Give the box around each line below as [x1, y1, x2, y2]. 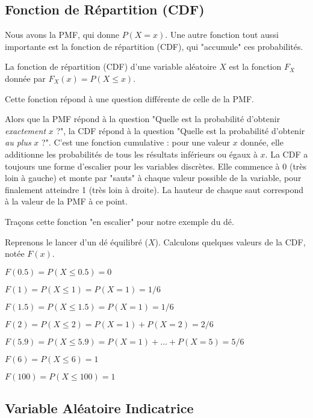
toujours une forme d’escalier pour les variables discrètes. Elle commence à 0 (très [5, 159, 307, 172]
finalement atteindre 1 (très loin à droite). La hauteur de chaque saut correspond [5, 183, 304, 195]
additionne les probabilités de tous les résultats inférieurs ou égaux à [5, 147, 258, 160]
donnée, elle [240, 136, 284, 149]
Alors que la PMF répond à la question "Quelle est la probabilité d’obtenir [5, 112, 280, 125]
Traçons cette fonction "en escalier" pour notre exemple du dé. [5, 215, 234, 227]
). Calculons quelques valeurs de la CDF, [155, 235, 306, 248]
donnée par [5, 72, 46, 84]
